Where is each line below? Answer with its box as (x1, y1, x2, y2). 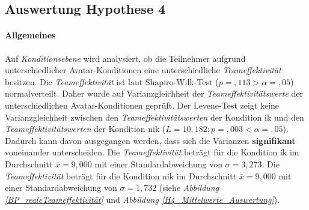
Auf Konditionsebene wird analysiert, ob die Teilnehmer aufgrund (5, 52, 246, 64)
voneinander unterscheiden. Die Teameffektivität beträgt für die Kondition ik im (5, 146, 299, 158)
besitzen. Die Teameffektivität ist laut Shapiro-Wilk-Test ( (5, 75, 219, 88)
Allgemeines (5, 29, 56, 41)
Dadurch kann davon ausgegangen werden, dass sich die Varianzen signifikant (5, 134, 296, 146)
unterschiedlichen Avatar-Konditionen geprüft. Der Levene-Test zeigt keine (5, 98, 280, 111)
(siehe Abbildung (159, 181, 219, 194)
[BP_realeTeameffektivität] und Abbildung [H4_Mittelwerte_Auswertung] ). (5, 193, 280, 205)
